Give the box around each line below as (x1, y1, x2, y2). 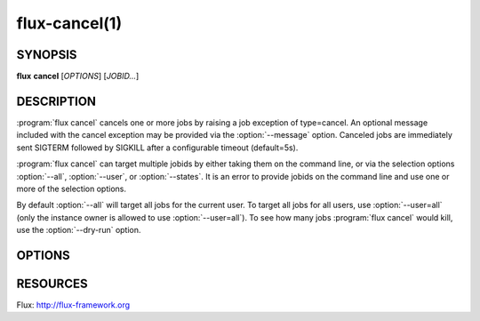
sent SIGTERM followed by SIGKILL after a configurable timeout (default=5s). (16, 142, 299, 153)
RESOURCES (16, 276, 88, 291)
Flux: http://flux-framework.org (16, 300, 131, 310)
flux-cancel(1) (16, 13, 123, 33)
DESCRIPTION (16, 93, 97, 108)
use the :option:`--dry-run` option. (16, 225, 141, 236)
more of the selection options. (16, 183, 126, 194)
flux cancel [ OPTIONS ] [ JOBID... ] (16, 71, 140, 82)
